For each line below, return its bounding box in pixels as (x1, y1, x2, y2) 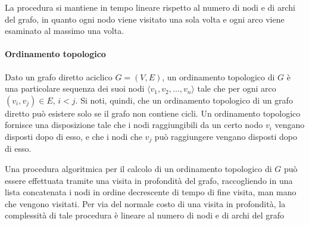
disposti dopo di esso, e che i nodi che (5, 130, 142, 142)
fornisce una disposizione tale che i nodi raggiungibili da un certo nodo (5, 118, 263, 131)
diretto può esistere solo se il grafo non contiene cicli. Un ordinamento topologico (5, 107, 301, 119)
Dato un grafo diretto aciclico (5, 70, 113, 83)
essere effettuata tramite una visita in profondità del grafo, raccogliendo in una (5, 174, 293, 186)
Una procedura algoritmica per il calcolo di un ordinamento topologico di (5, 162, 272, 174)
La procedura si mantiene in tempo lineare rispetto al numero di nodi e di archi (5, 1, 295, 13)
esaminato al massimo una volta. (5, 24, 124, 37)
